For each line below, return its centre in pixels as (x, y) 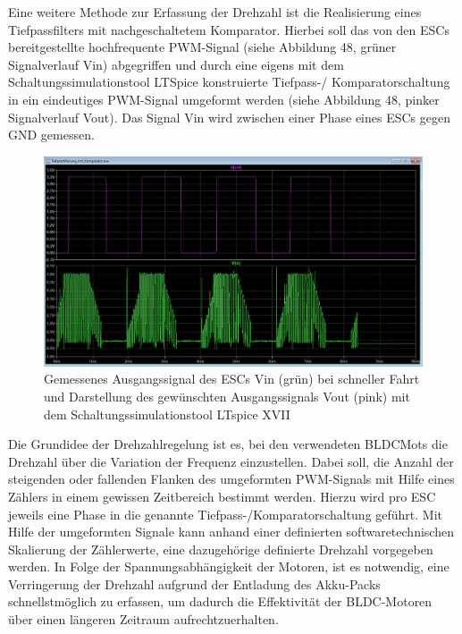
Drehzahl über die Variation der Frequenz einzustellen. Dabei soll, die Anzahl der (231, 461)
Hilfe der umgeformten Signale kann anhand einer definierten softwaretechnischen (231, 532)
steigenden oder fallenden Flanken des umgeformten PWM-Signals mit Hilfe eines (231, 479)
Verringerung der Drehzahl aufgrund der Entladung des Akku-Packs (194, 583)
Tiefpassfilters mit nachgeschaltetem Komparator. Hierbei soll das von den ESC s (229, 29)
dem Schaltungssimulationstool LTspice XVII (167, 414)
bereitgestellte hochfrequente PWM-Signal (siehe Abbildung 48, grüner (202, 47)
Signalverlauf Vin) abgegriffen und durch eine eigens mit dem (176, 64)
